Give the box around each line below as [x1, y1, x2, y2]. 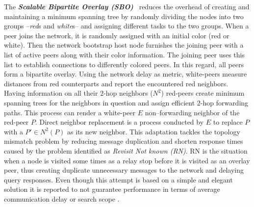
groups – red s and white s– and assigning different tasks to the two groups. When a [4, 21, 249, 31]
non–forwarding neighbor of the [145, 107, 240, 117]
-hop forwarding [200, 97, 249, 107]
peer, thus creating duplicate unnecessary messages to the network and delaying [4, 165, 244, 175]
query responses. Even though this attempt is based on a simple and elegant [4, 174, 233, 184]
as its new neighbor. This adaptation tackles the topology [67, 126, 240, 136]
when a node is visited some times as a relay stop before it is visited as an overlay [4, 155, 250, 165]
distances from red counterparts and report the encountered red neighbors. [4, 78, 229, 88]
